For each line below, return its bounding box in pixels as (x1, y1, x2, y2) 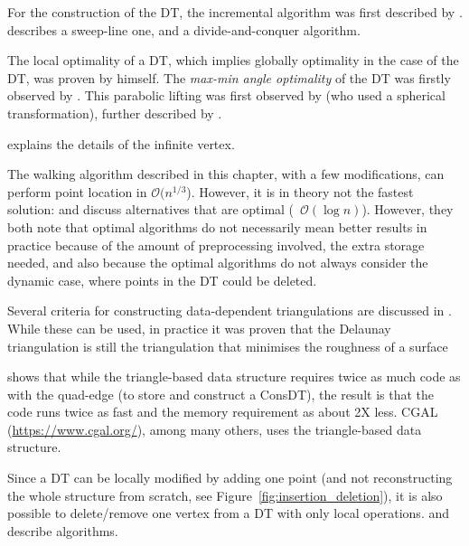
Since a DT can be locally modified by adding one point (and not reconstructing (7, 468, 453, 487)
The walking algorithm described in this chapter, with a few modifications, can (7, 165, 445, 184)
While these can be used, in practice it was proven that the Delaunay (7, 318, 391, 337)
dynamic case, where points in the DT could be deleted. (7, 270, 317, 289)
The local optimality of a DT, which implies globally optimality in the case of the (7, 51, 459, 70)
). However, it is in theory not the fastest (186, 182, 414, 201)
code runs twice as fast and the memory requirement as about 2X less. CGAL (7, 402, 438, 421)
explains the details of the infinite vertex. (7, 134, 235, 153)
